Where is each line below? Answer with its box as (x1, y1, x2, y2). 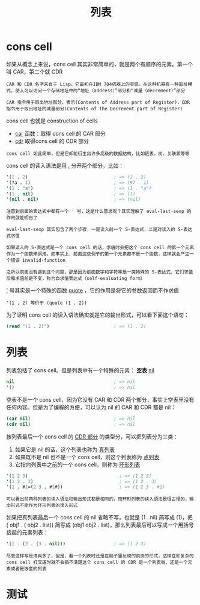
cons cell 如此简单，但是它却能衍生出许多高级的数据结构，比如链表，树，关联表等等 (6, 150, 190, 157)
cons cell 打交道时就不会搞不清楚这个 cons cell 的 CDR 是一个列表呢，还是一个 (6, 559, 188, 566)
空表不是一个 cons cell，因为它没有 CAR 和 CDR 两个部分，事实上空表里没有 (6, 396, 195, 403)
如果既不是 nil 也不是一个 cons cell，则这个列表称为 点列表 (14, 453, 160, 460)
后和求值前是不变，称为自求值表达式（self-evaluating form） (6, 276, 145, 282)
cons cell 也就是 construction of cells (6, 117, 98, 124)
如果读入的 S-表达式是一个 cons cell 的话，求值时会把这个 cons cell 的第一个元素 (6, 245, 195, 251)
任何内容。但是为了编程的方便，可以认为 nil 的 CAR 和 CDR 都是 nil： (6, 404, 176, 411)
